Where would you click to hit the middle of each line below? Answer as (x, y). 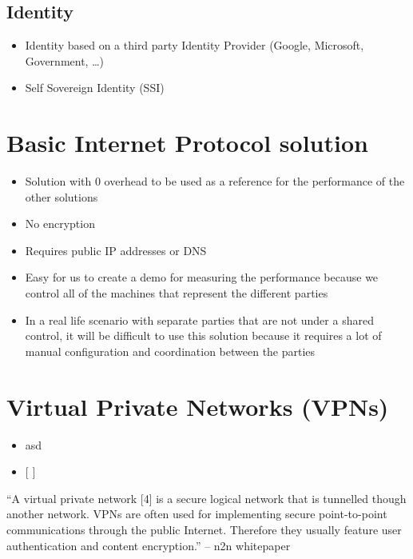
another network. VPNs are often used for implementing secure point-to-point (197, 514)
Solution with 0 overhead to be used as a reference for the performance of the (215, 181)
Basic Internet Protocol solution (187, 143)
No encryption (60, 224)
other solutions (62, 196)
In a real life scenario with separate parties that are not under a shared (199, 319)
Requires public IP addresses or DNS (116, 250)
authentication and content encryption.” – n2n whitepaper (149, 545)
